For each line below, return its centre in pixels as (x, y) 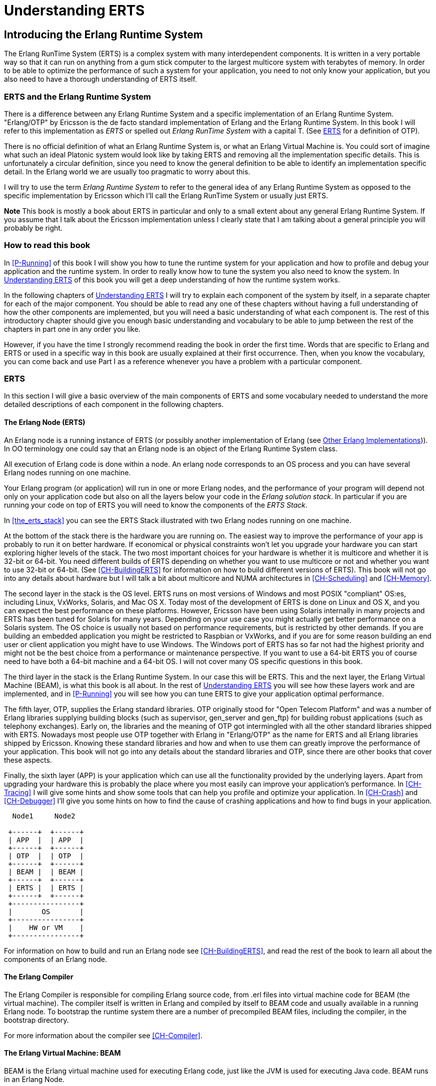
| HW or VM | (46, 927)
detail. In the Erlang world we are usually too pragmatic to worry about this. (127, 171)
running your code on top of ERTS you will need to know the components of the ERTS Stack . (156, 505)
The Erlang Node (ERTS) (45, 422)
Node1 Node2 (44, 816)
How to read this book (47, 245)
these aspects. (28, 760)
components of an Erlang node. (56, 959)
